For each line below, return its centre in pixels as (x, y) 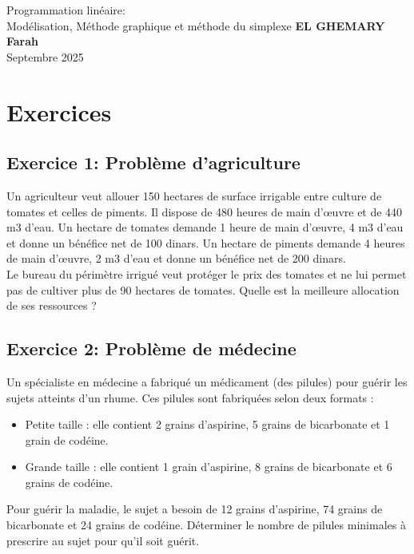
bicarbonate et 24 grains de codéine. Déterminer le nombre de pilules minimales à (206, 525)
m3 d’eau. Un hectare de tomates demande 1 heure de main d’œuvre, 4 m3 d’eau (205, 227)
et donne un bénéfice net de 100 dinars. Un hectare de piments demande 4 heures (206, 242)
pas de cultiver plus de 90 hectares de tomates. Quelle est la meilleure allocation (203, 289)
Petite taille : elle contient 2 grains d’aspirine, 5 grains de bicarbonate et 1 (207, 424)
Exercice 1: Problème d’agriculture (153, 162)
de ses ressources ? (52, 305)
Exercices (59, 111)
